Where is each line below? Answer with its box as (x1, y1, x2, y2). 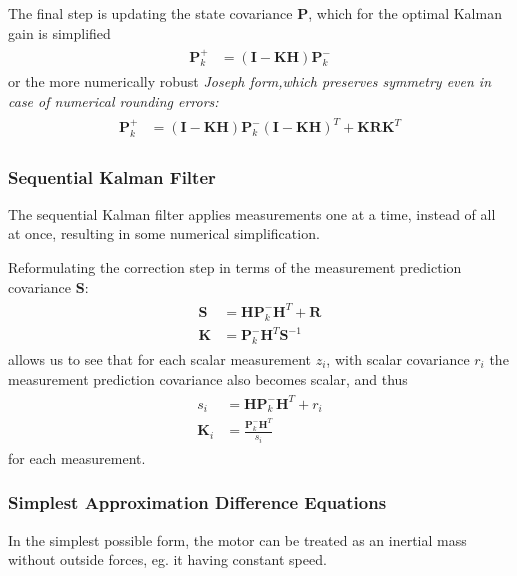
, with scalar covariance (326, 348, 470, 369)
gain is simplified (8, 22, 111, 43)
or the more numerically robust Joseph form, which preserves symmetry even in (8, 71, 492, 92)
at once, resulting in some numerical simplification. (8, 223, 320, 244)
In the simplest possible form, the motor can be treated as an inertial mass (8, 529, 467, 550)
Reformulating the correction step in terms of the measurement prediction (8, 257, 462, 278)
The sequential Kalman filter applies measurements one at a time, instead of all (8, 203, 496, 224)
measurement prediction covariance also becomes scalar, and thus (8, 368, 408, 389)
